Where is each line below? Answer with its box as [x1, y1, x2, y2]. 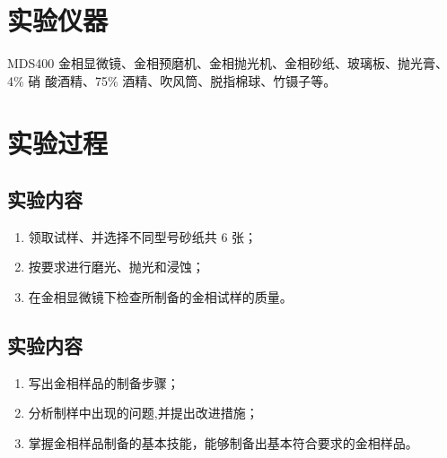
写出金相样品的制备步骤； [28, 373, 180, 392]
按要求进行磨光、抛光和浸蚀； [28, 257, 205, 276]
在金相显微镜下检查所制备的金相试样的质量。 [28, 288, 293, 307]
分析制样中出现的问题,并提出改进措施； [28, 403, 259, 422]
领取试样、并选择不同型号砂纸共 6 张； [28, 227, 258, 246]
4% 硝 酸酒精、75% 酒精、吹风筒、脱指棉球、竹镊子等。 [7, 71, 337, 90]
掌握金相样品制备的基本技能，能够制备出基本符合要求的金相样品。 [28, 434, 418, 453]
